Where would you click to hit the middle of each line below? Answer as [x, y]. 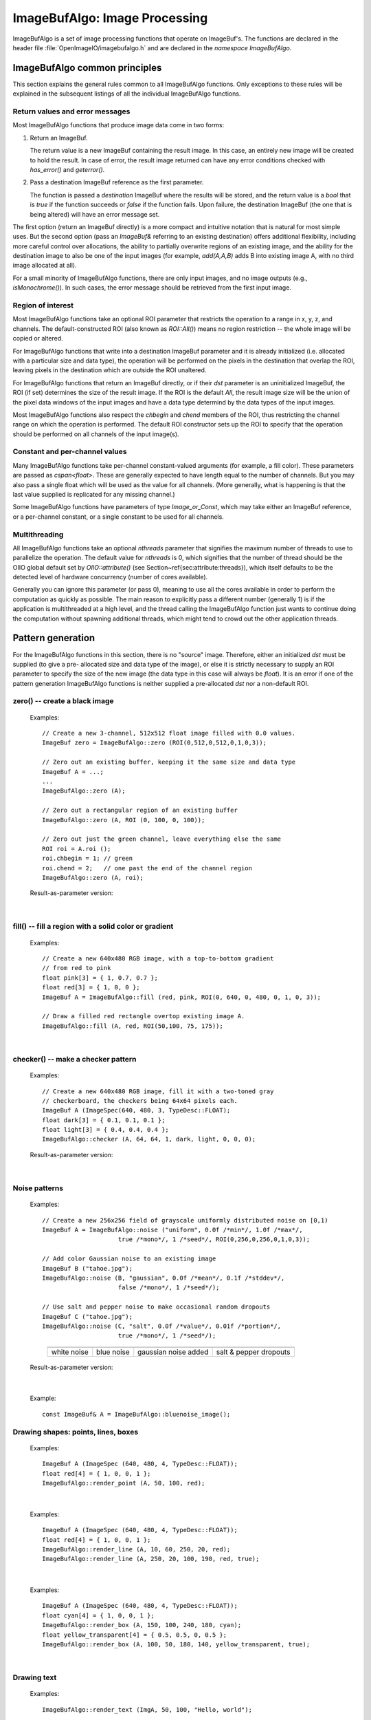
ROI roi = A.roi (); [77, 849]
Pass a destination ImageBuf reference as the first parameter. [117, 182]
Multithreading [38, 535]
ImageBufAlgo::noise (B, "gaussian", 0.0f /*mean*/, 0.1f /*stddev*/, [164, 1278]
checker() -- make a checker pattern [75, 1059]
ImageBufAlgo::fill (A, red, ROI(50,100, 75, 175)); [133, 1026]
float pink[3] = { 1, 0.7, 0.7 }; [100, 978]
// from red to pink [77, 968]
